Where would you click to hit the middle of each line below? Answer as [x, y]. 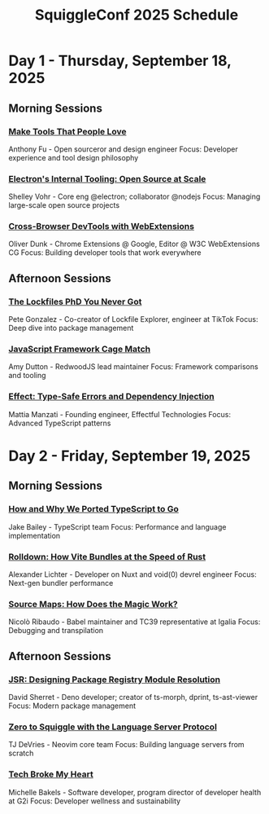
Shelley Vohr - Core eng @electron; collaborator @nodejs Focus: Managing [134, 196]
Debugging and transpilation [56, 631]
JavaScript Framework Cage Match [80, 350]
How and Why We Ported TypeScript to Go [93, 509]
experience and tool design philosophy [74, 157]
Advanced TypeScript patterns [60, 423]
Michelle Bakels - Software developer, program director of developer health [135, 792]
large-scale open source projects [64, 205]
